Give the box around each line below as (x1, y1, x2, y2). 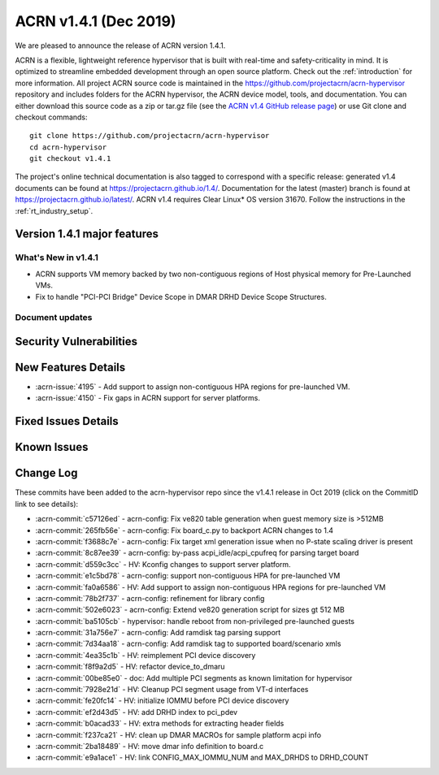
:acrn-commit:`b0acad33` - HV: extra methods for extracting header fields (35, 719, 285, 729)
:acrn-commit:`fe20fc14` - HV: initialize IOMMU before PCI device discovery (35, 695, 289, 706)
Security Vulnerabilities (15, 334, 138, 349)
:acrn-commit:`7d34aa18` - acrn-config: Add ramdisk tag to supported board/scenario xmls (35, 639, 341, 649)
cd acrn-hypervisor (29, 142, 107, 152)
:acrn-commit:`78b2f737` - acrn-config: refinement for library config (35, 593, 265, 603)
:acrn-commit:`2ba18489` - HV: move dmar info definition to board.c (35, 741, 264, 751)
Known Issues (15, 440, 89, 454)
